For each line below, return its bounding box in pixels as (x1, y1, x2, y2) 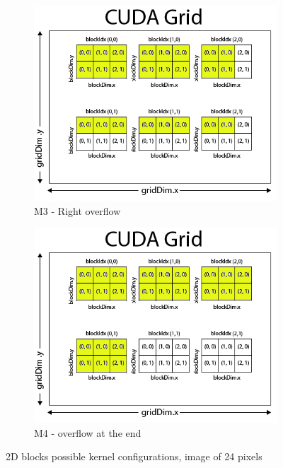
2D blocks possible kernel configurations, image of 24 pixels (6, 449, 262, 464)
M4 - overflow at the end (34, 425, 141, 440)
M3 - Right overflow (34, 203, 121, 218)
